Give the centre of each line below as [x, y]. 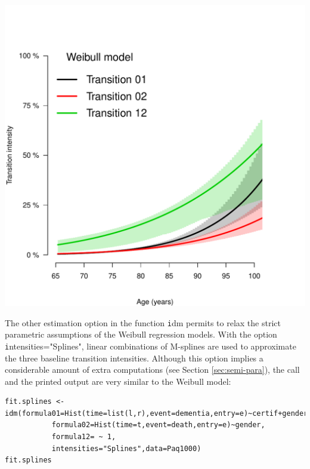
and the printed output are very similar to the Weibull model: [118, 381]
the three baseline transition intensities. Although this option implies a [134, 358]
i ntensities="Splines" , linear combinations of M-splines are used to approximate [151, 346]
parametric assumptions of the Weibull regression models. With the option [141, 334]
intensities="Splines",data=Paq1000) [126, 448]
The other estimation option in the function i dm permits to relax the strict [143, 322]
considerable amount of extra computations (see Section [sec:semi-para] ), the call [152, 370]
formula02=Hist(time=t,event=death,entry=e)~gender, [158, 425]
